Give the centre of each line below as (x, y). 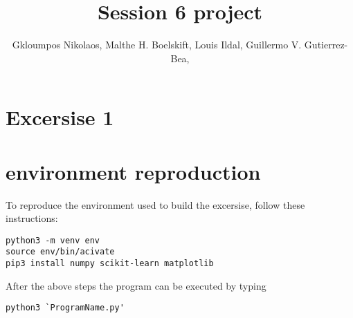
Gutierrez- (326, 45)
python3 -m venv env (53, 240)
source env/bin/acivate (60, 252)
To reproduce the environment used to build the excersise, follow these (155, 204)
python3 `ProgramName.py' (65, 308)
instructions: (32, 218)
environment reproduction (133, 171)
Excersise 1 (60, 117)
